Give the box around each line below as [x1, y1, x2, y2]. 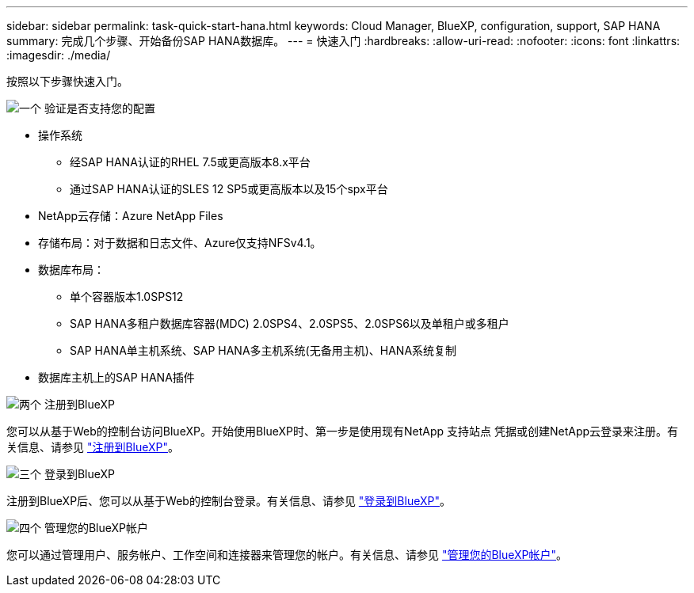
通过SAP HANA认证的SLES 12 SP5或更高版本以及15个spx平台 [70, 182, 388, 196]
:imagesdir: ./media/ [6, 48, 111, 62]
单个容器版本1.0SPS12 [70, 290, 184, 303]
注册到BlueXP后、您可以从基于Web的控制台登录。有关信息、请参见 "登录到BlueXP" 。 [6, 494, 451, 507]
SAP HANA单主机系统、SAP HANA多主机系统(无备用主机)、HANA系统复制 [70, 344, 457, 357]
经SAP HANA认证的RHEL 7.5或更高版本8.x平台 [70, 155, 311, 169]
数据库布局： [38, 263, 105, 276]
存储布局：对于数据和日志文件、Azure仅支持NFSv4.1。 [38, 236, 322, 249]
